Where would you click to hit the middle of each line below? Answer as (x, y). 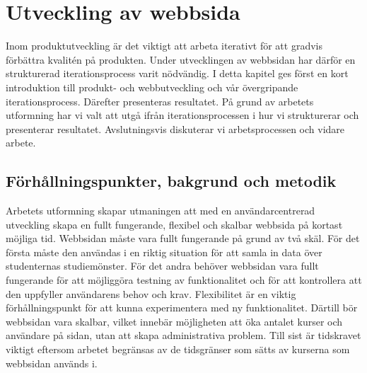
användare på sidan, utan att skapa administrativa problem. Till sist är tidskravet (183, 335)
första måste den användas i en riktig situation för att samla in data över (164, 252)
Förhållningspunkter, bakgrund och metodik (171, 181)
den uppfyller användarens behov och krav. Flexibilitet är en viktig (151, 293)
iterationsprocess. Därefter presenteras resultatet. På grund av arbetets (160, 101)
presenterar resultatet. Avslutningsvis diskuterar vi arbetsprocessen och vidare (175, 128)
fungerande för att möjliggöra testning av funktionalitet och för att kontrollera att (184, 280)
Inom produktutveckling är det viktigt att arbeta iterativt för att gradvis (164, 46)
